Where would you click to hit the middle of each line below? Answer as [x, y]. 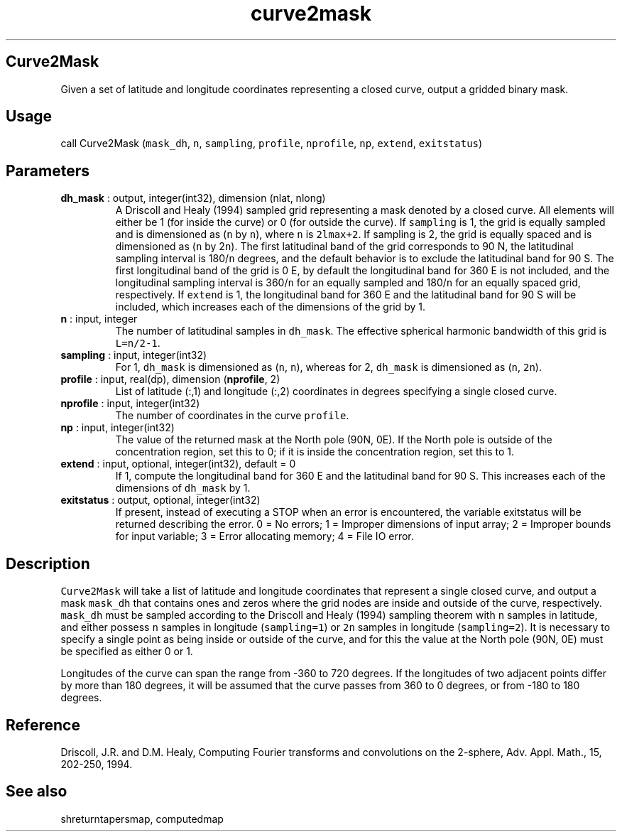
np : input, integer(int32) [118, 428]
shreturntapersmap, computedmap [142, 819]
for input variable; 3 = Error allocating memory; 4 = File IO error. [264, 536]
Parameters [48, 171]
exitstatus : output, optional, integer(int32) [160, 500]
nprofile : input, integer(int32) [130, 404]
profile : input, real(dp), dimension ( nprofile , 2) [170, 379]
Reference [43, 725]
